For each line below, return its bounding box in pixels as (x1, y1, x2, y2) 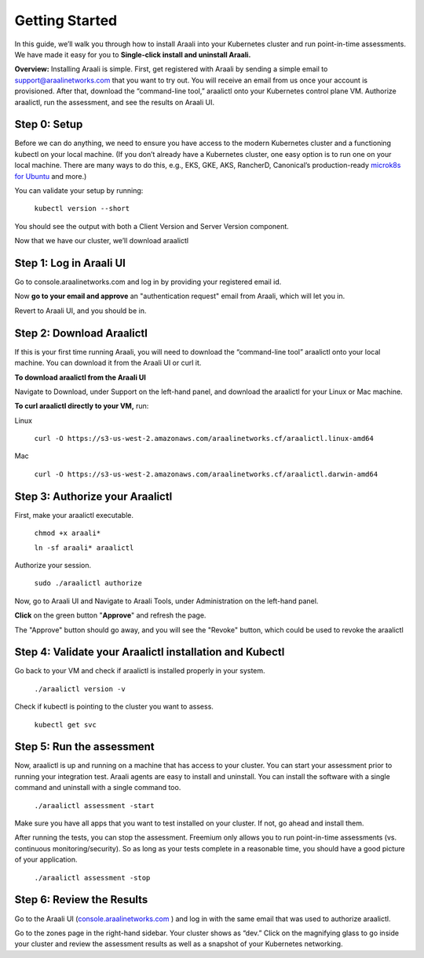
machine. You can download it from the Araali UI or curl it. (14, 358, 202, 368)
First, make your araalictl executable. (14, 510, 133, 519)
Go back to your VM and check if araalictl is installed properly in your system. (14, 666, 266, 676)
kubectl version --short (34, 204, 130, 213)
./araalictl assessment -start (34, 801, 155, 810)
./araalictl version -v (34, 684, 126, 694)
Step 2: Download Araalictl (14, 326, 148, 340)
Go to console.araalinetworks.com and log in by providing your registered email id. (14, 277, 282, 286)
